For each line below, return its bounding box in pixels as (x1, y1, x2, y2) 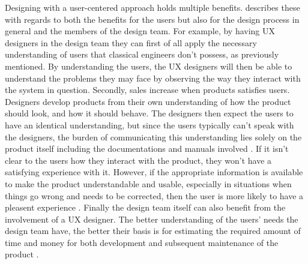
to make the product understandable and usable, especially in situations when (5, 177, 292, 190)
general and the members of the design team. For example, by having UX (5, 25, 276, 37)
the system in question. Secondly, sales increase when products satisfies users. (5, 83, 290, 96)
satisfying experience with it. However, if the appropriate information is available (5, 166, 303, 178)
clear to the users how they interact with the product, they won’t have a (5, 154, 272, 166)
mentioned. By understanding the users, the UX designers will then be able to (5, 59, 292, 72)
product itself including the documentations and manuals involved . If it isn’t (5, 142, 289, 155)
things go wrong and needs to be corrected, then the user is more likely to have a (5, 189, 304, 202)
